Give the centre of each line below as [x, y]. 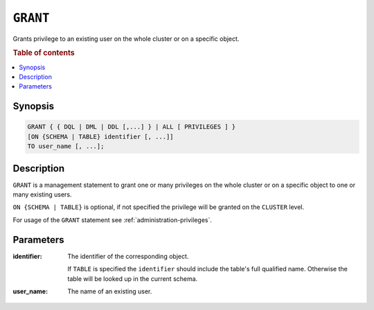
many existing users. [42, 194]
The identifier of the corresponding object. [128, 256]
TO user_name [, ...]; [66, 146]
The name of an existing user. [110, 291]
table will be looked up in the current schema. [133, 279]
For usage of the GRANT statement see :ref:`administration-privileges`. [113, 220]
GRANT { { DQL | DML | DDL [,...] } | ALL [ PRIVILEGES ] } [132, 127]
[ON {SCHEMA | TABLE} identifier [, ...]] [100, 136]
